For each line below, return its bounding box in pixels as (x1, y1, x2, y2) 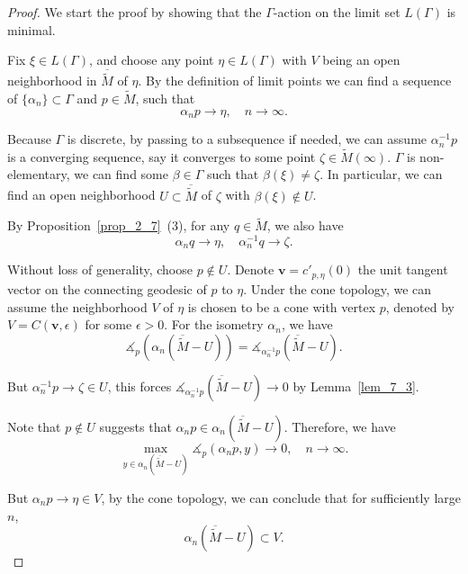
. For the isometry (164, 315, 264, 334)
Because (7, 130, 51, 148)
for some (85, 315, 132, 334)
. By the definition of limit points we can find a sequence (138, 71, 452, 90)
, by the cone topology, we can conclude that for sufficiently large (101, 488, 461, 507)
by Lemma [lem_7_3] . (292, 376, 419, 395)
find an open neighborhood (7, 185, 156, 204)
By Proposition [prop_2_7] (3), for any (7, 216, 230, 235)
